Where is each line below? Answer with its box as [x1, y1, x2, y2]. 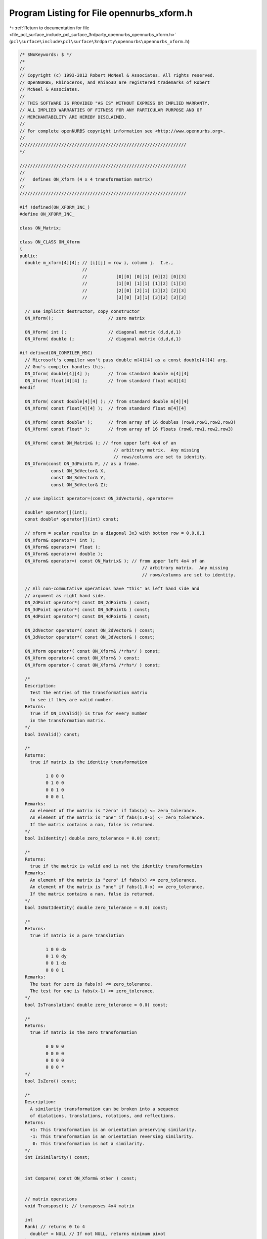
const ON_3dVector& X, [50, 468, 106, 473]
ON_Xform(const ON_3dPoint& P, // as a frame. [25, 461, 140, 467]
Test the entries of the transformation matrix [30, 690, 148, 696]
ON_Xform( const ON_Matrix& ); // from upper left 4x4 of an [25, 440, 177, 446]
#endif [19, 385, 36, 391]
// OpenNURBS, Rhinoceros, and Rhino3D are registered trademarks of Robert [19, 79, 210, 85]
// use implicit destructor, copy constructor [25, 308, 140, 314]
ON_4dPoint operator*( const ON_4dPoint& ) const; [25, 614, 150, 619]
